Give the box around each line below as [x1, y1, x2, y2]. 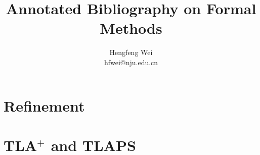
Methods [100, 18, 162, 38]
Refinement [4, 95, 85, 116]
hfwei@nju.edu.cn [104, 57, 158, 67]
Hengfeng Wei [109, 47, 153, 58]
